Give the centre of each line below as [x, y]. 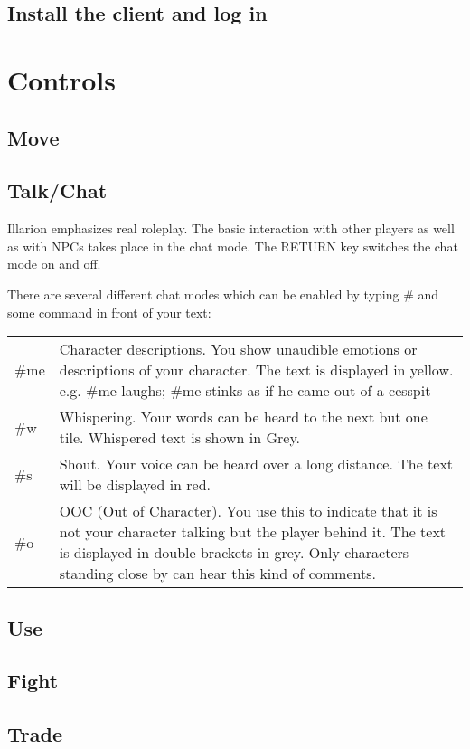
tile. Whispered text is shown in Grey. [180, 438]
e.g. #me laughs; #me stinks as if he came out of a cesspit [245, 391]
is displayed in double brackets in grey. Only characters [234, 553]
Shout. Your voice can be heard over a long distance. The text [256, 464]
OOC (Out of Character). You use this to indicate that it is [248, 511]
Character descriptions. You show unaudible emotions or [238, 349]
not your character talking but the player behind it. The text [253, 532]
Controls [61, 79]
